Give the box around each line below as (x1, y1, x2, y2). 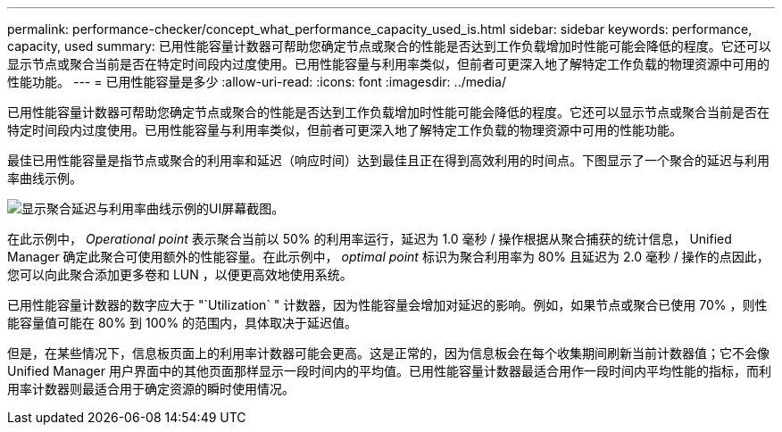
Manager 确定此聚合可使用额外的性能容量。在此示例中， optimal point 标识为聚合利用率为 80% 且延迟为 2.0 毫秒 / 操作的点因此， (7, 249, 770, 264)
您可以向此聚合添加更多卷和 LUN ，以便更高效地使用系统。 (7, 267, 353, 282)
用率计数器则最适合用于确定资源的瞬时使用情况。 (7, 381, 295, 396)
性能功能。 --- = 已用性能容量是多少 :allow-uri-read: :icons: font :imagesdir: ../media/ (7, 74, 507, 89)
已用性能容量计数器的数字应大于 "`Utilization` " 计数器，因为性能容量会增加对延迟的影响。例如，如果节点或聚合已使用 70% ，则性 (7, 297, 768, 312)
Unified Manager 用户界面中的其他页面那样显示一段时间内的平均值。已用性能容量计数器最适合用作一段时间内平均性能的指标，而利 (7, 363, 771, 378)
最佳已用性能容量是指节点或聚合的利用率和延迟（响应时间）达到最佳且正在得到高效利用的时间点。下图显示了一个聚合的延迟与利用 (7, 153, 770, 168)
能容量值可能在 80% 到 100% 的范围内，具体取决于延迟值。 (7, 315, 358, 330)
